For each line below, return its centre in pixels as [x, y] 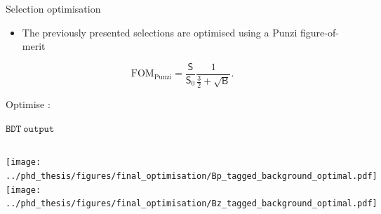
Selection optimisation [53, 8]
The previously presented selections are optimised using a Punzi [160, 32]
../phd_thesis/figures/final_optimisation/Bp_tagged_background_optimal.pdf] [192, 176]
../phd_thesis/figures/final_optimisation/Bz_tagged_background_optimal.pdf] [192, 204]
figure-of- [320, 32]
